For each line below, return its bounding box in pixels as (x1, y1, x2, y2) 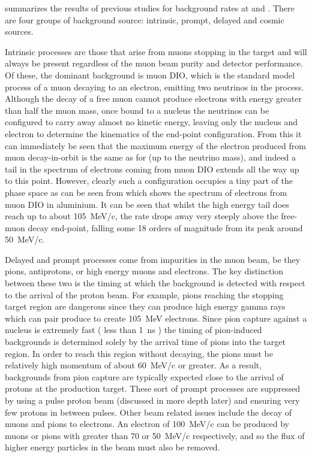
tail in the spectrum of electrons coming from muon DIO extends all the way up (5, 162, 299, 175)
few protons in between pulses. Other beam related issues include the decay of (5, 405, 292, 418)
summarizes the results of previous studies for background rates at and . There (5, 2, 295, 14)
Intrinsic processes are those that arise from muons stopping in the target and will (5, 45, 307, 57)
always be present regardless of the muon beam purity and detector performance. (5, 57, 303, 69)
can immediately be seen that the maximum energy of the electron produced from (5, 139, 306, 152)
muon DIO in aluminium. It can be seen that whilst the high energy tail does (5, 198, 289, 210)
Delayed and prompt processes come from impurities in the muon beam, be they (5, 253, 301, 265)
